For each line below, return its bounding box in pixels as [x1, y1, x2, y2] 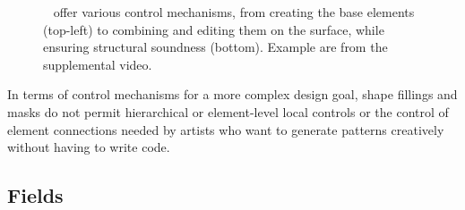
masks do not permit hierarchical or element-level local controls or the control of [7, 102, 449, 121]
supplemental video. [43, 55, 152, 73]
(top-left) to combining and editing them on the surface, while [43, 20, 384, 38]
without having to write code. [7, 138, 170, 156]
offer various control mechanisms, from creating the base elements [53, 3, 415, 21]
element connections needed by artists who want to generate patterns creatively [7, 120, 444, 139]
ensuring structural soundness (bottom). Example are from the [43, 38, 388, 56]
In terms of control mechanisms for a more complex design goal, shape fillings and [7, 85, 458, 104]
